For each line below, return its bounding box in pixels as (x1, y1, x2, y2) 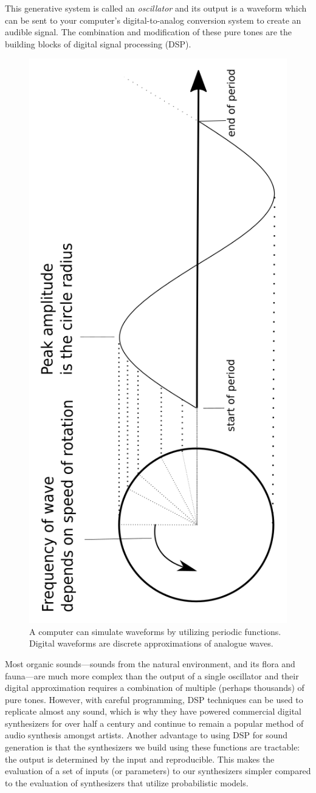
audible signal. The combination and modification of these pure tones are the (5, 26, 292, 38)
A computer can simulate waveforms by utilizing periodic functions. (29, 625, 281, 637)
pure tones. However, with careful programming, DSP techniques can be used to (5, 693, 303, 705)
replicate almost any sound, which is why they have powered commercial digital (5, 705, 301, 718)
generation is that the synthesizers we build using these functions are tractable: (5, 741, 300, 754)
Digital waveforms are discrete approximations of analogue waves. (29, 637, 273, 650)
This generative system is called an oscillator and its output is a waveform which (5, 2, 307, 14)
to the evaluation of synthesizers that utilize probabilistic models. (5, 776, 249, 789)
